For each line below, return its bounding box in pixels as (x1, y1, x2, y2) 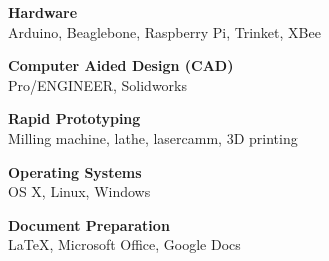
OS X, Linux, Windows (8, 181, 151, 202)
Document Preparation (8, 214, 170, 235)
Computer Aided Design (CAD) (8, 55, 234, 76)
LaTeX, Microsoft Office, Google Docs (8, 234, 241, 255)
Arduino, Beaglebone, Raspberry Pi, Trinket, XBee (8, 21, 321, 42)
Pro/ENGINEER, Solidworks (8, 74, 187, 95)
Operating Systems (8, 161, 142, 182)
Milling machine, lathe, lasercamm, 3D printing (8, 127, 298, 148)
